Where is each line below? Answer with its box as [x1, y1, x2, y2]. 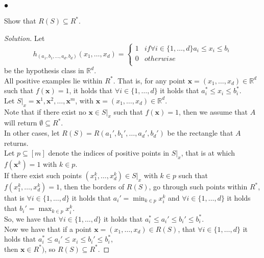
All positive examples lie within [4, 75, 103, 85]
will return [4, 117, 37, 128]
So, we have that [4, 213, 56, 224]
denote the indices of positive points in [48, 147, 170, 158]
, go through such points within [149, 181, 248, 192]
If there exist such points [4, 170, 82, 181]
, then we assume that [178, 106, 248, 117]
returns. [4, 137, 29, 148]
